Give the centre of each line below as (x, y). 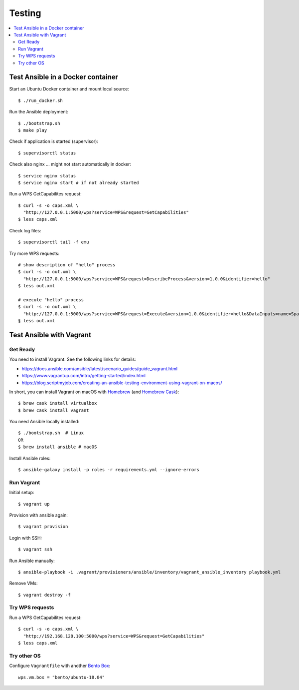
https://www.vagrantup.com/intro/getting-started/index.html (83, 376)
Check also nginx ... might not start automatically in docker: (70, 164)
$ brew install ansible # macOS (58, 447)
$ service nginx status (47, 176)
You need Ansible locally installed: (44, 422)
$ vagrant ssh (35, 549)
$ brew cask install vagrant (54, 410)
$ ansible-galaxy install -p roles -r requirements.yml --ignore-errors (109, 470)
